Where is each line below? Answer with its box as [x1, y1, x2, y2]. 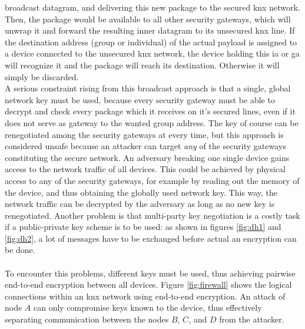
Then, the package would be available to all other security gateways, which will [5, 12, 291, 25]
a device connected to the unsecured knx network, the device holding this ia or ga [5, 47, 300, 60]
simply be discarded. [5, 70, 79, 83]
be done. [5, 244, 35, 256]
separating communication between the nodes [5, 313, 169, 325]
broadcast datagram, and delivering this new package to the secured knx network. [5, 1, 300, 13]
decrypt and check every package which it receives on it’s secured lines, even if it [5, 105, 296, 117]
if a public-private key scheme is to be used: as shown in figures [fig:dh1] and [5, 221, 281, 233]
